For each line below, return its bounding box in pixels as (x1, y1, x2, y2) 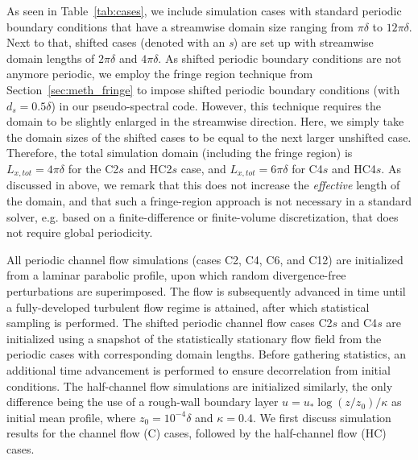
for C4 (292, 160, 323, 176)
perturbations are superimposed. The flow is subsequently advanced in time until (6, 282, 406, 299)
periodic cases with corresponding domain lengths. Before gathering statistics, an (6, 346, 406, 363)
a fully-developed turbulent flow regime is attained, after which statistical (6, 298, 370, 315)
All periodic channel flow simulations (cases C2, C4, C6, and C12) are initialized (6, 251, 404, 267)
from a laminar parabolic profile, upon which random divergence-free (6, 267, 346, 284)
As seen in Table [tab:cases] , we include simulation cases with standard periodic (6, 2, 402, 19)
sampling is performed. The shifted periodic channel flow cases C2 (6, 314, 333, 331)
